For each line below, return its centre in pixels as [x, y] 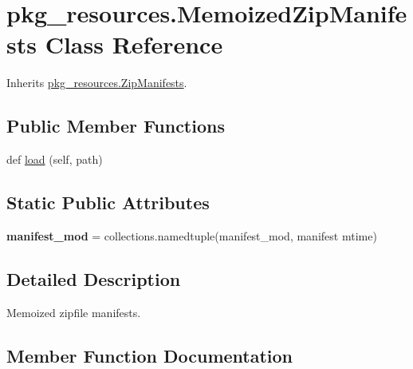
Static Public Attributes [108, 202]
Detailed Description [94, 278]
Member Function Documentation [150, 355]
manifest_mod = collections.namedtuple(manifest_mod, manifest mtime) [192, 235]
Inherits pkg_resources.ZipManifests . [97, 83]
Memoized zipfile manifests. [74, 312]
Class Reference [134, 44]
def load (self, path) [55, 159]
